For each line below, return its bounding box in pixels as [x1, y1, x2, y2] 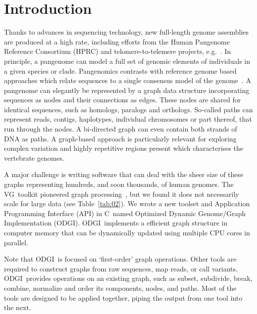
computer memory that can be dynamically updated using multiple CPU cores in [4, 227, 250, 237]
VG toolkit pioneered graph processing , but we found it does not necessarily [4, 188, 239, 199]
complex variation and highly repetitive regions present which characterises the [4, 143, 243, 153]
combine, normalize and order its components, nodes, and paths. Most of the [4, 282, 237, 293]
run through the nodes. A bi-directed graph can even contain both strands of [4, 124, 237, 134]
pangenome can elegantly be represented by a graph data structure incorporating [4, 85, 250, 95]
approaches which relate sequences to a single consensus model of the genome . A [4, 75, 251, 86]
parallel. [4, 237, 29, 247]
